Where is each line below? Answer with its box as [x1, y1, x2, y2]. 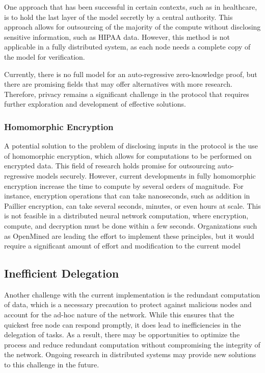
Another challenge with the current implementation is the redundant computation [4, 289, 260, 300]
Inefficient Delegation [4, 265, 119, 281]
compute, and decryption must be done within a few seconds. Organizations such [4, 220, 257, 231]
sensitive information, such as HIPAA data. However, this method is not [4, 31, 230, 42]
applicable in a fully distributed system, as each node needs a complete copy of [4, 41, 251, 52]
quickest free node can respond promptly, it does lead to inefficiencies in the [4, 319, 241, 330]
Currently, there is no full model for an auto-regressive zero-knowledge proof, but [4, 68, 257, 79]
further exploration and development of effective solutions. [4, 98, 186, 109]
